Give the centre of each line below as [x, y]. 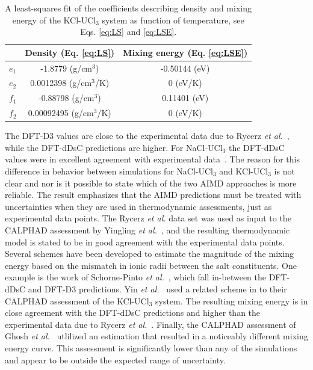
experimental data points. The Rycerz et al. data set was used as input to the [148, 218]
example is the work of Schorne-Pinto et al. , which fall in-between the [135, 277]
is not [284, 171]
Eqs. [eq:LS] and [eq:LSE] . [129, 32]
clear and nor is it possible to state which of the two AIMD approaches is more [151, 183]
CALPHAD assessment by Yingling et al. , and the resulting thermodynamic [147, 230]
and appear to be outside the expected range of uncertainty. [115, 359]
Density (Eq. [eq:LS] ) [70, 52]
